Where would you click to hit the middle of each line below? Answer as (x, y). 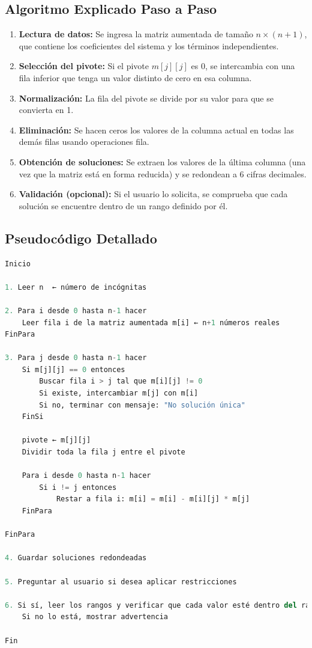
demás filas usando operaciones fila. (84, 142)
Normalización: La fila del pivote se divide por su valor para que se (146, 98)
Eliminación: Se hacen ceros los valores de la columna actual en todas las (156, 130)
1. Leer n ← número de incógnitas (76, 287)
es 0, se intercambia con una (243, 66)
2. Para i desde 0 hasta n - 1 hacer (76, 310)
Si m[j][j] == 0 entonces (73, 369)
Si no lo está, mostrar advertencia (95, 617)
